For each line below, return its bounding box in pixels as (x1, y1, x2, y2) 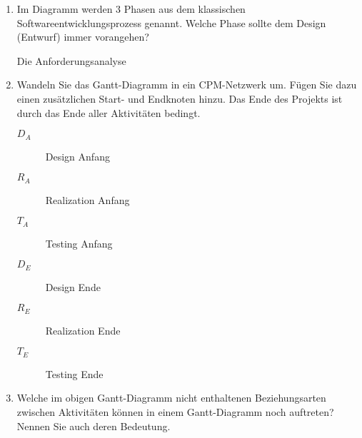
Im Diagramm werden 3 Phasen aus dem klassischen (16, 1, 246, 16)
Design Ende (45, 279, 101, 294)
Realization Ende (45, 322, 121, 337)
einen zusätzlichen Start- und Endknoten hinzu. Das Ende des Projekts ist (16, 91, 343, 106)
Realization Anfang (45, 192, 130, 207)
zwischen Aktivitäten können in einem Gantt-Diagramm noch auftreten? (16, 404, 334, 419)
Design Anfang (45, 148, 110, 163)
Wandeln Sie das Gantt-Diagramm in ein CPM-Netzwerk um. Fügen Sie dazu (16, 77, 357, 92)
